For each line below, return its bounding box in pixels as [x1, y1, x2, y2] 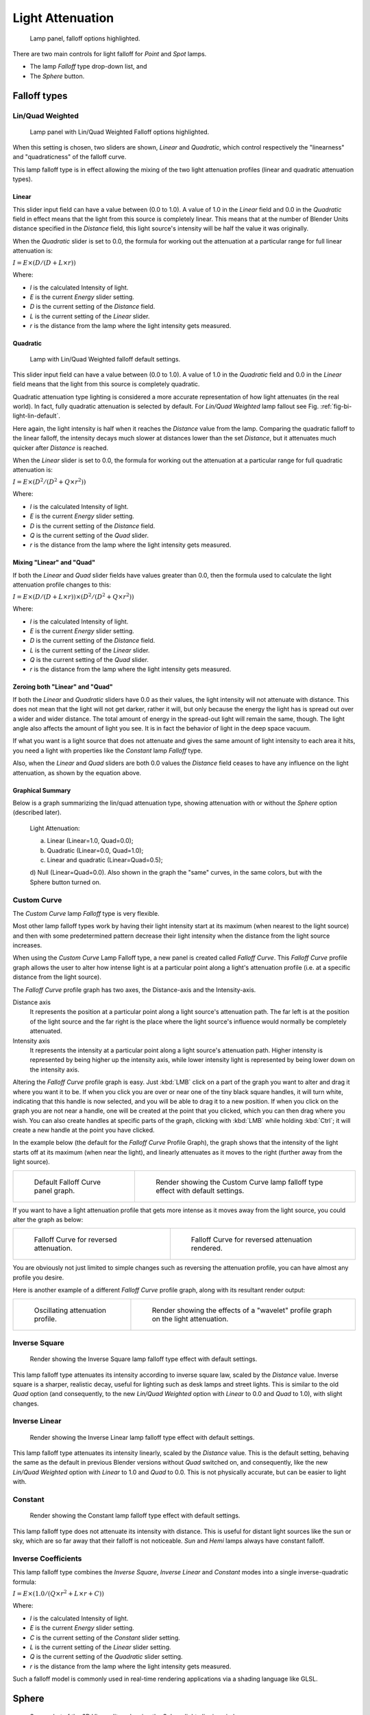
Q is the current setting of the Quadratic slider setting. [29, 1653, 183, 1661]
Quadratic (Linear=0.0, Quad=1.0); [47, 846, 144, 854]
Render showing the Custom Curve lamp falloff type [155, 1177, 323, 1187]
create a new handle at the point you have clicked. [12, 1126, 155, 1135]
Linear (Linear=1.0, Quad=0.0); [47, 837, 134, 845]
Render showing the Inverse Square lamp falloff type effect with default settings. [29, 1355, 258, 1363]
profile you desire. [12, 1273, 64, 1281]
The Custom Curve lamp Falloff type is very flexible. [12, 909, 160, 917]
